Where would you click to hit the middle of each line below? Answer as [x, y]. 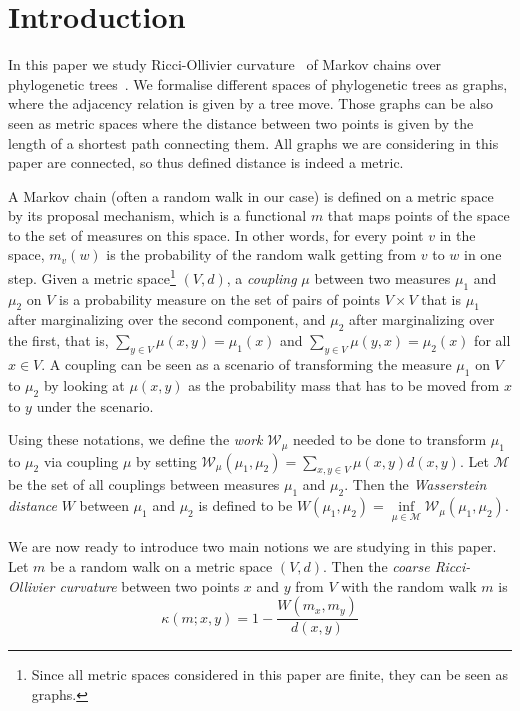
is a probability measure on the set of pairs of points [220, 298]
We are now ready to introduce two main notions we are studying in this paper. [252, 546]
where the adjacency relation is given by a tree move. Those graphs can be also [250, 103]
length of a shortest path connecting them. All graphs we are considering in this [253, 142]
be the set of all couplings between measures [144, 484]
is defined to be [245, 505]
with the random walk [409, 585]
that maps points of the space [418, 215]
